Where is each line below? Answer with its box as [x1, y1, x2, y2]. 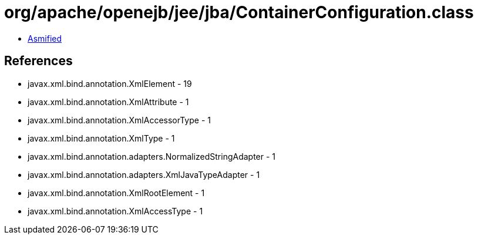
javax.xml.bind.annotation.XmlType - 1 [28, 133, 175, 143]
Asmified [28, 33, 62, 43]
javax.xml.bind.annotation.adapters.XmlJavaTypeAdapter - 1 [28, 169, 260, 180]
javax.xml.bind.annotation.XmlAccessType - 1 [28, 206, 203, 216]
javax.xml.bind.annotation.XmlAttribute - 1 [28, 96, 189, 107]
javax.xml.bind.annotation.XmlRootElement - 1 [28, 187, 205, 198]
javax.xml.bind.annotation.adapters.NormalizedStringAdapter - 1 [28, 151, 276, 161]
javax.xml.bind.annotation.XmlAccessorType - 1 [28, 115, 211, 125]
